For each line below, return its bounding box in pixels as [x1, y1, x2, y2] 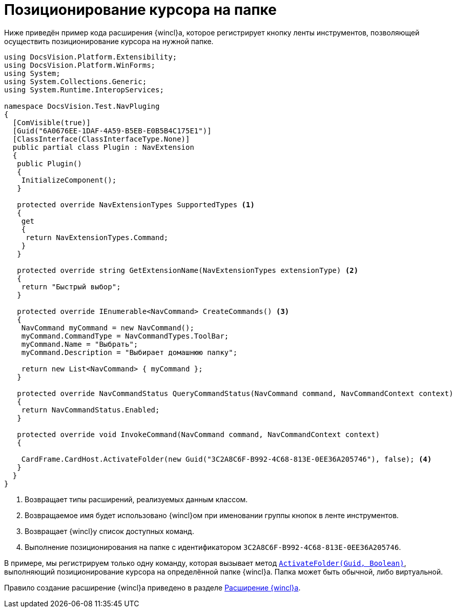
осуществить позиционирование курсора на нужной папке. [4, 36, 214, 46]
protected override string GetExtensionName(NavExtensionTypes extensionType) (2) [17, 266, 359, 274]
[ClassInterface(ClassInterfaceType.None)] [12, 134, 190, 143]
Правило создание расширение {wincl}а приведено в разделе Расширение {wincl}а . [4, 583, 301, 592]
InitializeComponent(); [21, 175, 117, 184]
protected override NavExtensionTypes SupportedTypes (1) [17, 200, 255, 209]
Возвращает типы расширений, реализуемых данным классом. [25, 495, 248, 504]
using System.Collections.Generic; [4, 77, 147, 86]
